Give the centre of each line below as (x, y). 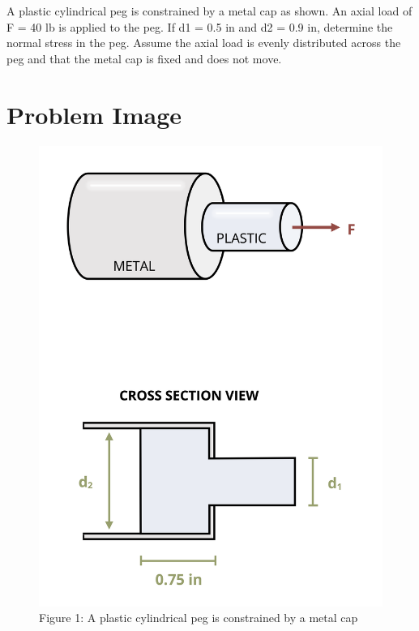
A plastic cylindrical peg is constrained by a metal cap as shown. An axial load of (209, 11)
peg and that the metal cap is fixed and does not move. (144, 58)
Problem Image (94, 114)
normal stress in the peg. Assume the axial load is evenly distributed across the (204, 43)
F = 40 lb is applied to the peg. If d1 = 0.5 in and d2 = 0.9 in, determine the (200, 26)
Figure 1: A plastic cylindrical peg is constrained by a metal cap (199, 618)
